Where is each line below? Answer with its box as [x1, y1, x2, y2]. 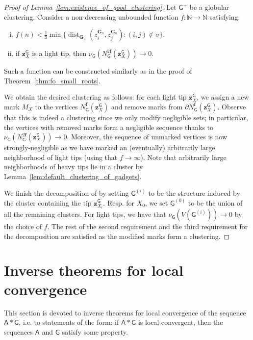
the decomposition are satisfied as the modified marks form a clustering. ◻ [4, 231, 230, 241]
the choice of [4, 221, 42, 232]
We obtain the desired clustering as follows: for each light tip [4, 92, 187, 102]
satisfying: [209, 11, 240, 22]
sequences [4, 327, 33, 337]
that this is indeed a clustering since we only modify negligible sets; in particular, [4, 112, 248, 122]
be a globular [189, 2, 229, 12]
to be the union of [188, 197, 243, 208]
